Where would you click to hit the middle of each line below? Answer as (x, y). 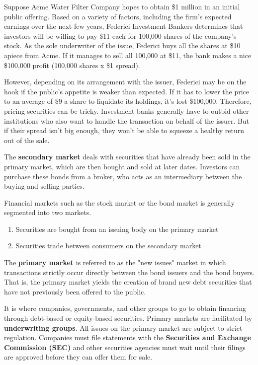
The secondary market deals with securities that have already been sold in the (127, 157)
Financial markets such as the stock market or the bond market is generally (119, 202)
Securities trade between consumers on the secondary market (108, 246)
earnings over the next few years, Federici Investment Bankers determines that (124, 26)
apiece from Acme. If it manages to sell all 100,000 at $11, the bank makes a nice (128, 55)
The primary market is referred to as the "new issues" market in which (115, 262)
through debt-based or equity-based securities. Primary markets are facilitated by (128, 318)
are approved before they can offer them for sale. (78, 357)
